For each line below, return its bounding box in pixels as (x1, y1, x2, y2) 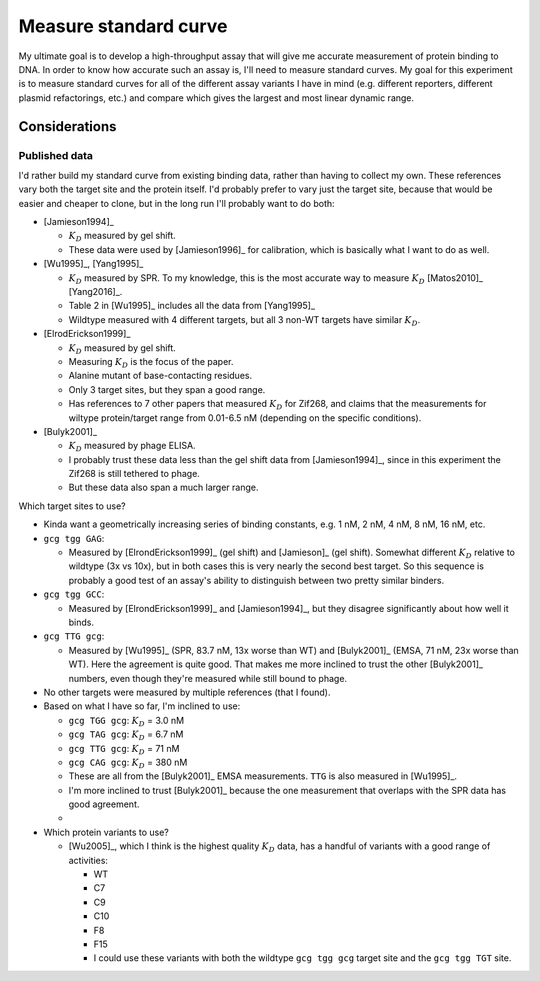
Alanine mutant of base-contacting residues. (68, 370, 253, 382)
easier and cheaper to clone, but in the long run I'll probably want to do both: (18, 197, 335, 209)
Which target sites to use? (18, 500, 126, 512)
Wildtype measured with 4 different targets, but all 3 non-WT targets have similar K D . (68, 313, 421, 328)
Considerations (18, 118, 117, 135)
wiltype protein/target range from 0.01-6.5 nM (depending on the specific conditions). (68, 411, 422, 424)
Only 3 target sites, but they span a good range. (68, 383, 266, 395)
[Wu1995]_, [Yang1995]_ (43, 258, 144, 270)
